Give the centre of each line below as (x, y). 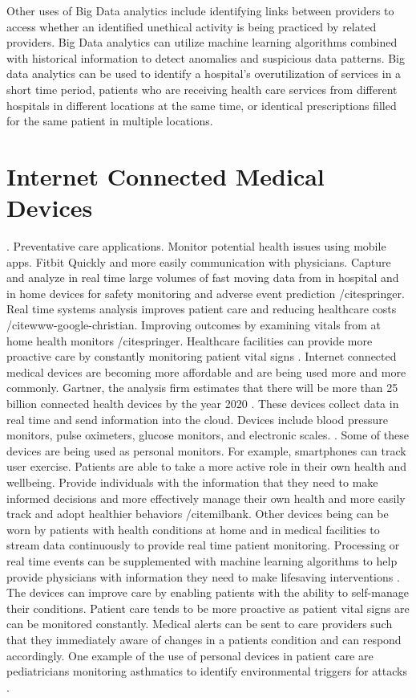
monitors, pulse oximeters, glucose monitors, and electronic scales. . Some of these (208, 435)
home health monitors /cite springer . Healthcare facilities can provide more (190, 340)
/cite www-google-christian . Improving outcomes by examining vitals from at (194, 325)
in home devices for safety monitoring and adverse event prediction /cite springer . (206, 293)
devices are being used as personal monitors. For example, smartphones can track (206, 450)
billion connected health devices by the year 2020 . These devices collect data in (203, 403)
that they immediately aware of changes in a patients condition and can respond (204, 639)
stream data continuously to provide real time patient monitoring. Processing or (203, 545)
